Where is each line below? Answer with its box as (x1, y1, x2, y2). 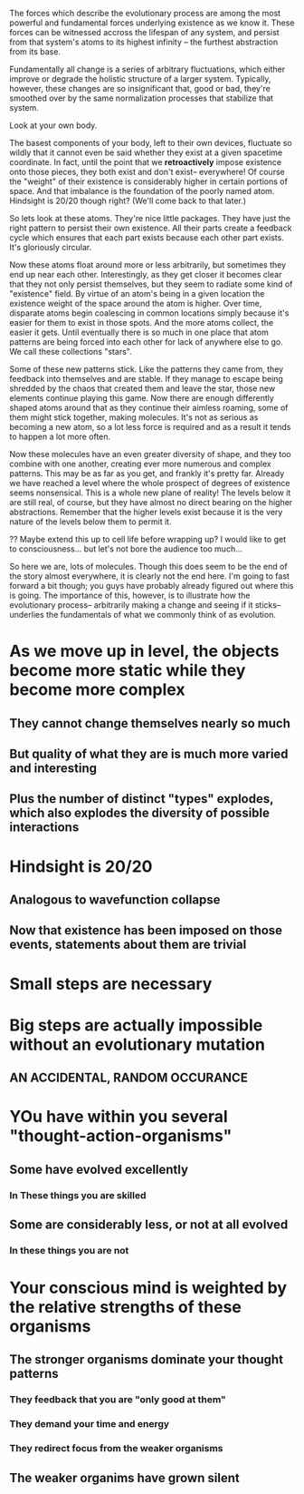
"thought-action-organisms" (9, 1126, 233, 1147)
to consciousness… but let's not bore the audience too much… (9, 543, 242, 554)
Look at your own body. (9, 120, 98, 131)
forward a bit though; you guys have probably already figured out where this (9, 581, 294, 591)
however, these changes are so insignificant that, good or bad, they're (9, 83, 271, 93)
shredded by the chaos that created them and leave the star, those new (9, 383, 276, 394)
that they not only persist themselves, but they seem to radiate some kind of (9, 278, 293, 289)
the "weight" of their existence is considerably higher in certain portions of (9, 176, 288, 187)
